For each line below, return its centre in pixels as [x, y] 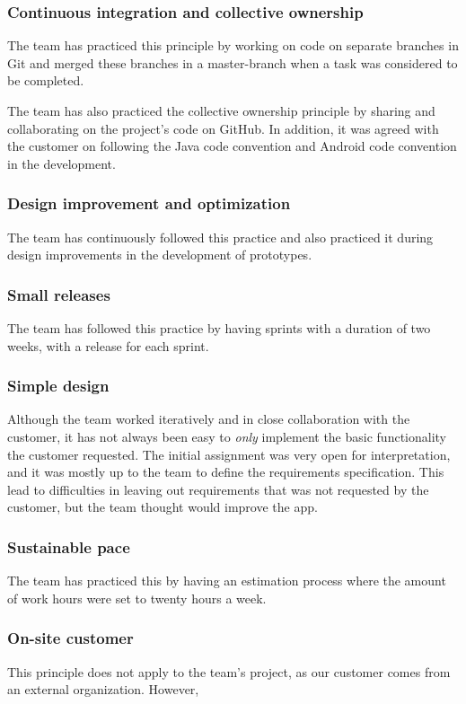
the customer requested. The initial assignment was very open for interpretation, [229, 454]
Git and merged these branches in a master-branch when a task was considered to [233, 62]
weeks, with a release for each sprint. [108, 345]
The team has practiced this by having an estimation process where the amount [227, 581]
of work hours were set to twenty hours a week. [137, 598]
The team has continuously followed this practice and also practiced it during [220, 237]
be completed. [46, 80]
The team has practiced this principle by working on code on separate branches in [233, 45]
